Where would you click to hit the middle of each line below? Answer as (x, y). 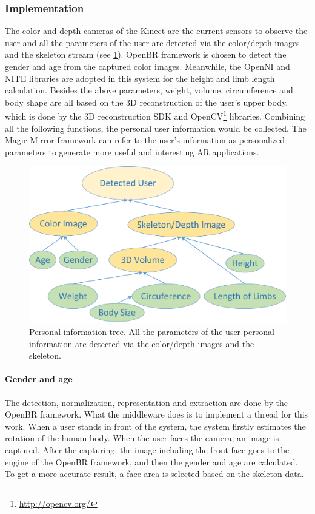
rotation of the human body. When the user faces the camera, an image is (142, 438)
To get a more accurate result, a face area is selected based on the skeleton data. (154, 474)
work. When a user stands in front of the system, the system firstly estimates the (155, 426)
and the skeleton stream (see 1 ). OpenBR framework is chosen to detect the (146, 54)
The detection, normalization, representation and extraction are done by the (146, 402)
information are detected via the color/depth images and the (142, 343)
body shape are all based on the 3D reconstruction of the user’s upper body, (147, 102)
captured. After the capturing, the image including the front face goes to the (147, 449)
